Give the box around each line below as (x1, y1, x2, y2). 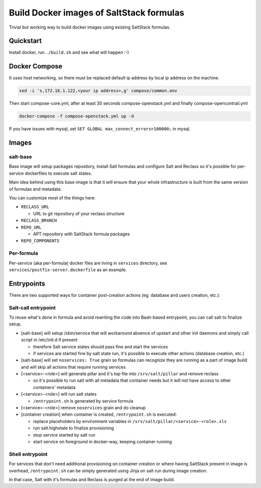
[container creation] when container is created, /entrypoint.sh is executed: (21, 411, 177, 417)
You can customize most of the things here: (9, 195, 96, 201)
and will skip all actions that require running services (21, 364, 126, 370)
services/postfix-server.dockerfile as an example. (9, 267, 127, 273)
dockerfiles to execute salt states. (25, 170, 92, 176)
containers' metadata (33, 384, 76, 390)
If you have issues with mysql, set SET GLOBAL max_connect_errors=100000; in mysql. (9, 126, 191, 132)
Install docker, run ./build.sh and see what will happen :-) (9, 49, 129, 55)
